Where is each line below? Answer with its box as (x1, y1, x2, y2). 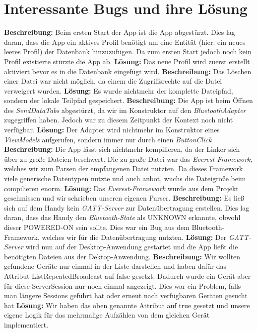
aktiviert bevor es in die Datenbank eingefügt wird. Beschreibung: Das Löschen (4, 66, 252, 76)
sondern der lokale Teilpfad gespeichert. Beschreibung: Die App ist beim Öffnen (4, 95, 253, 106)
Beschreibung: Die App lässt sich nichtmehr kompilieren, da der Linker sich (4, 144, 240, 154)
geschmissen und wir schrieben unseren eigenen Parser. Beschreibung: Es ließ (4, 193, 244, 203)
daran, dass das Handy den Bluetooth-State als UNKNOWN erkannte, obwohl (4, 212, 241, 222)
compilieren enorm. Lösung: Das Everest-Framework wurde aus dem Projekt (4, 183, 239, 193)
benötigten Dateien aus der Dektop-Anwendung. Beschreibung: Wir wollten (4, 251, 241, 261)
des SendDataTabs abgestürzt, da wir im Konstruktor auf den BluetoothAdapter (4, 105, 246, 115)
